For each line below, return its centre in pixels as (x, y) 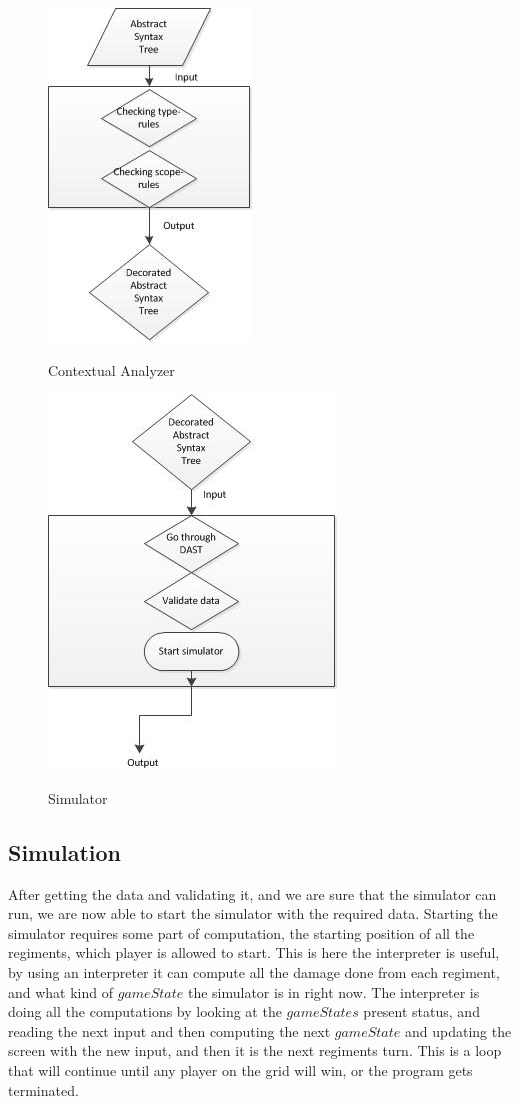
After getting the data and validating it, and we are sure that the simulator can (252, 893)
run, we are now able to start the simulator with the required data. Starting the (253, 913)
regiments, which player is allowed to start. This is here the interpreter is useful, (254, 952)
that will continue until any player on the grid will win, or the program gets (240, 1069)
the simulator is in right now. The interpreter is (333, 991)
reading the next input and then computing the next (169, 1030)
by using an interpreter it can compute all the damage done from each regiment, (254, 971)
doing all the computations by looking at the (145, 1011)
